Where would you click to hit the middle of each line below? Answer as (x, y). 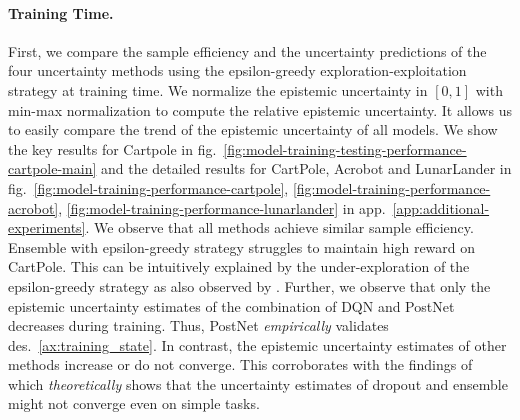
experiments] (47, 227)
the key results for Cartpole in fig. (112, 148)
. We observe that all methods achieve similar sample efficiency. (279, 227)
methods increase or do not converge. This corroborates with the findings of (240, 364)
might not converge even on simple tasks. (134, 403)
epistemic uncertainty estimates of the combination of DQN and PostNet (231, 305)
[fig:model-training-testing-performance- (345, 148)
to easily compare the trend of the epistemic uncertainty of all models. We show (253, 129)
